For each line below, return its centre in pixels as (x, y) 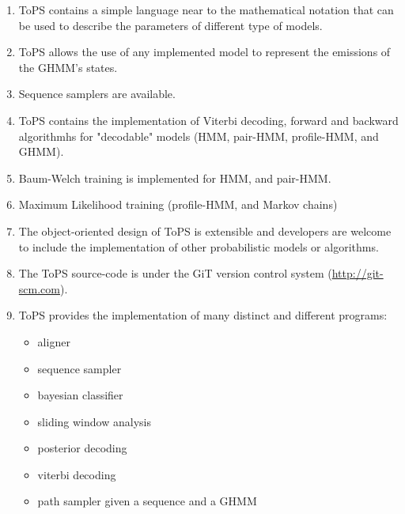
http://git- (358, 273)
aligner (54, 341)
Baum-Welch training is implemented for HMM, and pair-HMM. (175, 178)
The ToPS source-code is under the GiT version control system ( (175, 273)
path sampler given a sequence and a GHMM (147, 501)
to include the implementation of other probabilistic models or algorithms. (199, 246)
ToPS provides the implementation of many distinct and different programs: (203, 315)
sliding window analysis (94, 421)
